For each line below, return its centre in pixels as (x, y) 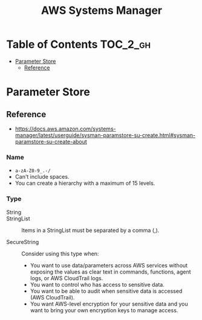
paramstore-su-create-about (51, 141)
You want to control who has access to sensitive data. (97, 284)
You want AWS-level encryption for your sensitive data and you (109, 304)
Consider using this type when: (60, 254)
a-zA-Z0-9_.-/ (33, 171)
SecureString (23, 242)
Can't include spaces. (42, 177)
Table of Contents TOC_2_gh (79, 44)
